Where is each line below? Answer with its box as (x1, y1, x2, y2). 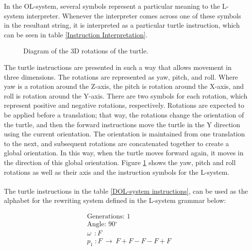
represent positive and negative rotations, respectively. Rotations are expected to (4, 100, 245, 110)
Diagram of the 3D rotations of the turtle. (23, 46, 149, 56)
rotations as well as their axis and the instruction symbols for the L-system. (4, 167, 230, 177)
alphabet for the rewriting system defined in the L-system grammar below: (4, 195, 226, 205)
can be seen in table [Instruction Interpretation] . (4, 29, 148, 39)
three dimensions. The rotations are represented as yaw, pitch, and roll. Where (4, 71, 238, 82)
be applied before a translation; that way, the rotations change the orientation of (4, 109, 244, 119)
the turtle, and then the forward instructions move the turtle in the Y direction (4, 119, 240, 129)
